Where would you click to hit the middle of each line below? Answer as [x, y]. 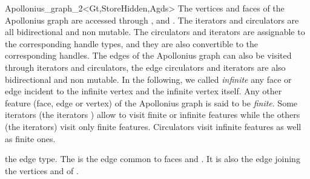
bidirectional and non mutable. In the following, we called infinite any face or [148, 79]
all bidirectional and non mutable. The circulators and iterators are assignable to [155, 32]
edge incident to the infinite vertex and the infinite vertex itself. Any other [143, 91]
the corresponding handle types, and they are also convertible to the [132, 43]
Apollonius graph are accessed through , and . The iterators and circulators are [152, 20]
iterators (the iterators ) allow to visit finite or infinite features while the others [153, 115]
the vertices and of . [42, 170]
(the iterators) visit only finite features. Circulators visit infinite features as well [153, 126]
